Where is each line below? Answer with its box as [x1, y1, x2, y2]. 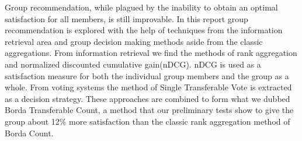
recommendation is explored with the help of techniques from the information [5, 24, 283, 36]
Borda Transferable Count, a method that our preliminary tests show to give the [5, 104, 294, 116]
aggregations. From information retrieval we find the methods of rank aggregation [5, 47, 297, 59]
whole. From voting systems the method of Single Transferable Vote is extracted [5, 81, 292, 93]
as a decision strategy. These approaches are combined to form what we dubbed [5, 92, 290, 104]
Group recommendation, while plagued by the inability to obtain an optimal [5, 1, 278, 13]
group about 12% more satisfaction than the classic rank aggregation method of [5, 115, 290, 127]
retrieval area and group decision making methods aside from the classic [5, 35, 263, 47]
